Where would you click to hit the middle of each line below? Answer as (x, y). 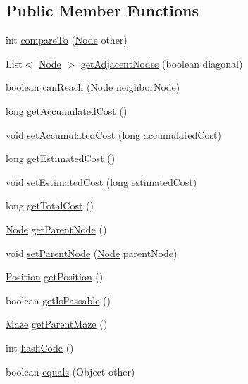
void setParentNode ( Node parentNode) (92, 253)
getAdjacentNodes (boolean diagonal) (162, 63)
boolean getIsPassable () (58, 300)
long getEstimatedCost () (61, 158)
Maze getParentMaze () (57, 324)
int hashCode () (40, 347)
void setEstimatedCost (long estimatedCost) (101, 181)
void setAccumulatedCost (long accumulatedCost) (113, 134)
